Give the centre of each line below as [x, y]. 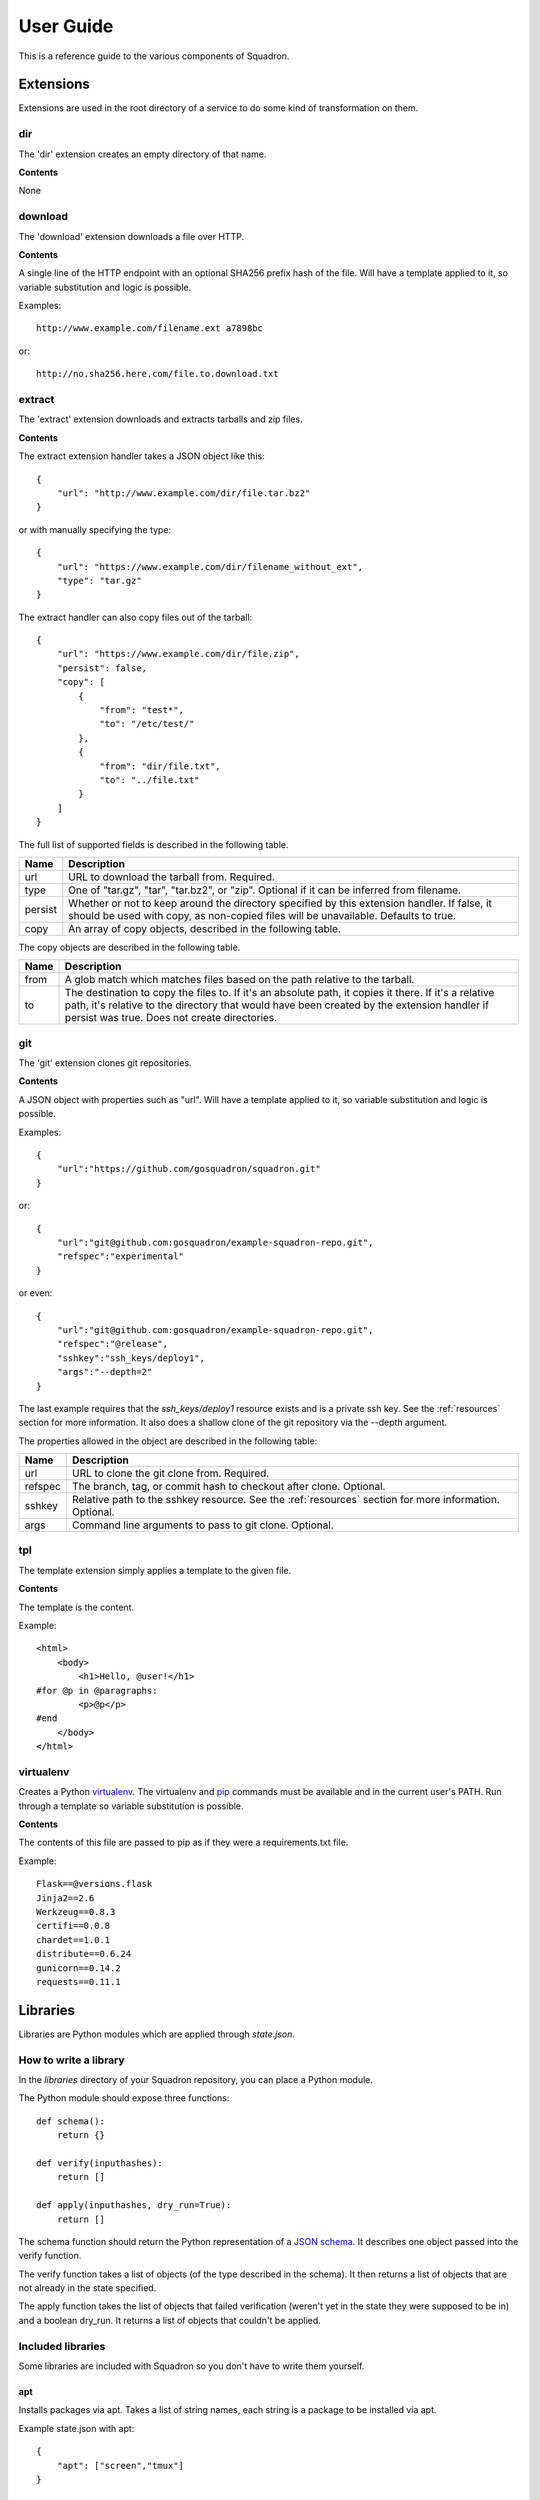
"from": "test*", [142, 710]
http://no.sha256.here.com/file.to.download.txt [157, 374]
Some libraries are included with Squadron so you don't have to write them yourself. [191, 2366]
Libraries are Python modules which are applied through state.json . [156, 2034]
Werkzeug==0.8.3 [76, 1911]
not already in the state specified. [87, 2288]
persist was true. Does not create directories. [171, 1018]
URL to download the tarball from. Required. [171, 877]
